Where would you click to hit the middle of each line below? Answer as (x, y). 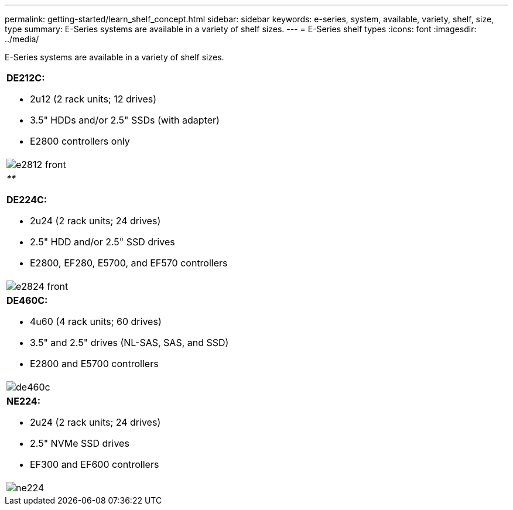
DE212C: (26, 78)
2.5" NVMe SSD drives (80, 443)
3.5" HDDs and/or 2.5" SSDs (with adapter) (125, 120)
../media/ (22, 39)
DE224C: (27, 200)
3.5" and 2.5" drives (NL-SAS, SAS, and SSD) (129, 343)
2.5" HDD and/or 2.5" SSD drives (102, 242)
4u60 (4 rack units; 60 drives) (96, 321)
